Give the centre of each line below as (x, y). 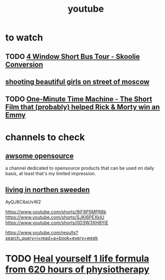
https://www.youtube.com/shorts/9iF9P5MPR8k (56, 212)
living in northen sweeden (48, 190)
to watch (24, 38)
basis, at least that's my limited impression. (51, 174)
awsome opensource (40, 156)
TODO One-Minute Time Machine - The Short (79, 99)
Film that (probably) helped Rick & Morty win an (82, 107)
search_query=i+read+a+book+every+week (52, 238)
